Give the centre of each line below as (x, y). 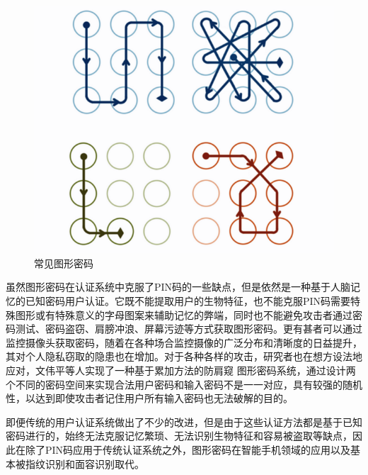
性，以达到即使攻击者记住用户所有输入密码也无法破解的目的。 (149, 398)
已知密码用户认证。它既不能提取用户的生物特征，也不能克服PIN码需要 (188, 301)
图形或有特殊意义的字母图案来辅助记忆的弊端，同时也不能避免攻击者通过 (184, 314)
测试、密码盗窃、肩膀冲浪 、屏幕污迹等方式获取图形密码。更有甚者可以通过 (189, 329)
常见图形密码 (64, 263)
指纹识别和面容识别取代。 (85, 463)
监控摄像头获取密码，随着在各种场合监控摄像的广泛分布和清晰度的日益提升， (184, 342)
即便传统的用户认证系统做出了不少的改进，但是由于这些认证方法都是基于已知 (184, 421)
